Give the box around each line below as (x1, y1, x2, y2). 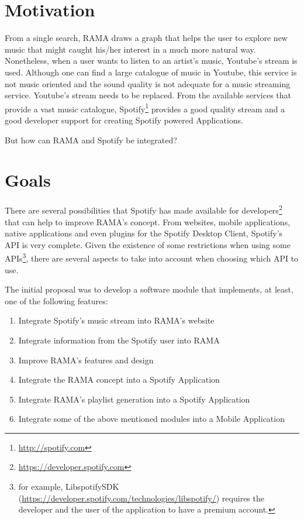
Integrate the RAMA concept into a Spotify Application (18, 373, 220, 386)
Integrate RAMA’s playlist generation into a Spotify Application (18, 393, 250, 405)
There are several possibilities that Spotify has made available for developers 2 (5, 202, 282, 216)
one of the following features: (5, 294, 108, 307)
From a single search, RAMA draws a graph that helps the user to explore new (5, 32, 288, 44)
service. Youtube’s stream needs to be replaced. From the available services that (5, 89, 292, 101)
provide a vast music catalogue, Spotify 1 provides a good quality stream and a (5, 101, 285, 115)
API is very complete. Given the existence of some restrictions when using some (5, 238, 291, 250)
